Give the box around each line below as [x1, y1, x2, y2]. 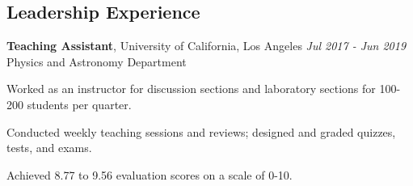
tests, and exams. [6, 139, 92, 156]
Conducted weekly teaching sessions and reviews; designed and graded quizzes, [6, 123, 396, 140]
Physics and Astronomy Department [6, 53, 187, 70]
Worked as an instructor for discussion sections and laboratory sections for [6, 80, 376, 97]
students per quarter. [27, 95, 132, 112]
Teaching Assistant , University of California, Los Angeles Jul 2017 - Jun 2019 [6, 37, 407, 54]
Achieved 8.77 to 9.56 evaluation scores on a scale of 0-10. [6, 166, 293, 183]
